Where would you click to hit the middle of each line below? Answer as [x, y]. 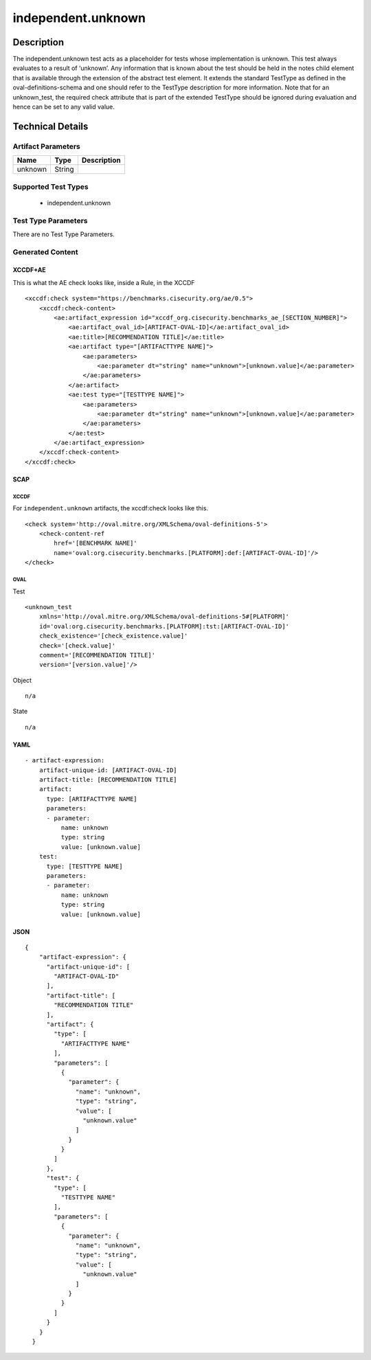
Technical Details [50, 126]
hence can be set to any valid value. [64, 107]
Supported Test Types [50, 187]
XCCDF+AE [29, 270]
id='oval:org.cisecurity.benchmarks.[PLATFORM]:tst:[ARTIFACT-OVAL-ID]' [164, 626]
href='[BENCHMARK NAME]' [95, 543]
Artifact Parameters [46, 146]
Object [22, 680]
